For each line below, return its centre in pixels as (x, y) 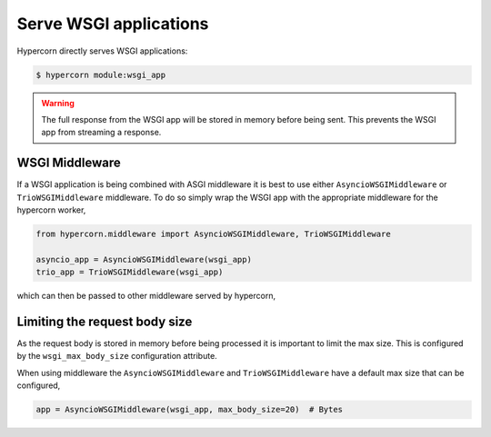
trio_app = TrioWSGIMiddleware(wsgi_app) (130, 272)
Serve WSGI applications (113, 24)
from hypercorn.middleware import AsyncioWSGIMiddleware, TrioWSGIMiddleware (213, 233)
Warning (58, 103)
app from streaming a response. (101, 133)
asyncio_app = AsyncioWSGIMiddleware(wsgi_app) (144, 259)
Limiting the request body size (105, 321)
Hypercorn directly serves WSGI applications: (102, 51)
